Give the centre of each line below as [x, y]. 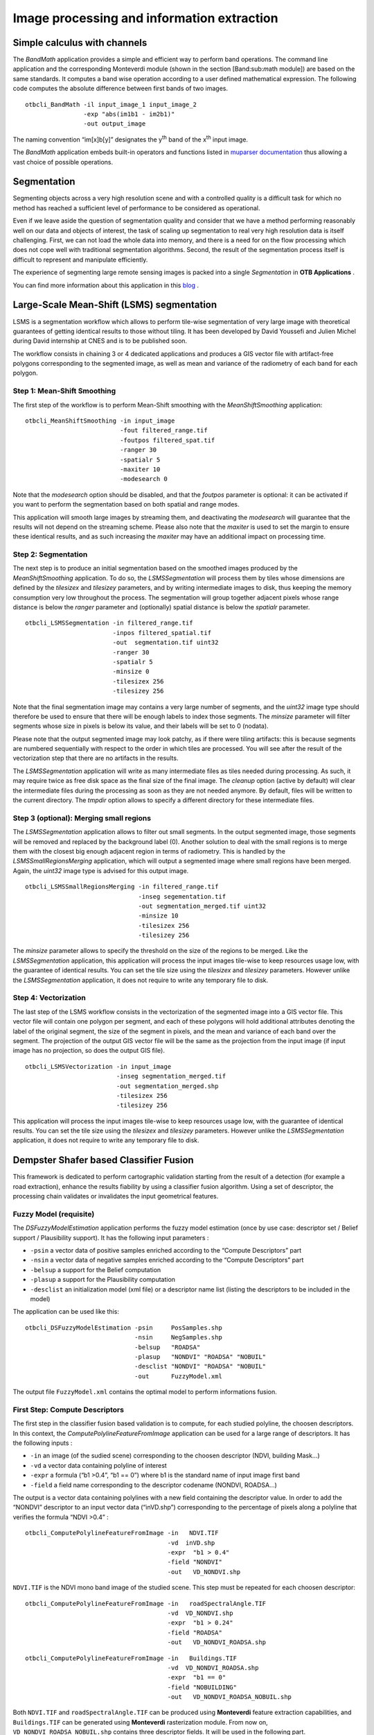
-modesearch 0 [144, 479]
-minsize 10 [159, 916]
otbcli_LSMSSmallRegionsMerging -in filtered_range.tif [122, 887]
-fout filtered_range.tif [164, 431]
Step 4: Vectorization [50, 998]
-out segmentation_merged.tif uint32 [202, 906]
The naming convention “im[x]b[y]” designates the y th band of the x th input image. [131, 139]
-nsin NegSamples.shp [178, 1337]
